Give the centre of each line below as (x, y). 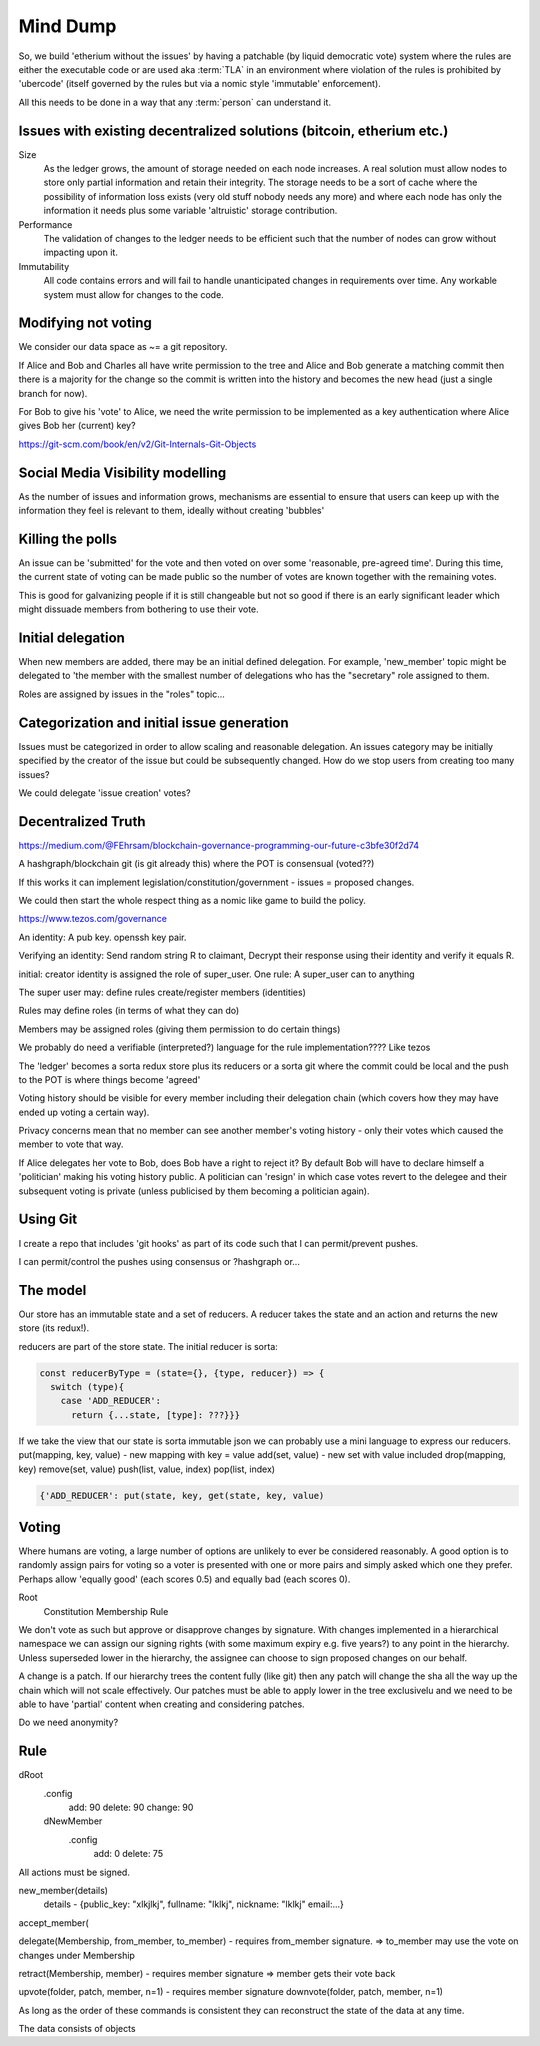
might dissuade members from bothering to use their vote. (138, 609)
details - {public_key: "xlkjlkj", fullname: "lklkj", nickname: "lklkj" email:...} (194, 1904)
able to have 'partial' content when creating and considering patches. (161, 1704)
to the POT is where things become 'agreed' (109, 1079)
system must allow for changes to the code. (133, 294)
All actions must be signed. (74, 1872)
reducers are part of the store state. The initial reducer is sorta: (148, 1346)
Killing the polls (67, 538)
